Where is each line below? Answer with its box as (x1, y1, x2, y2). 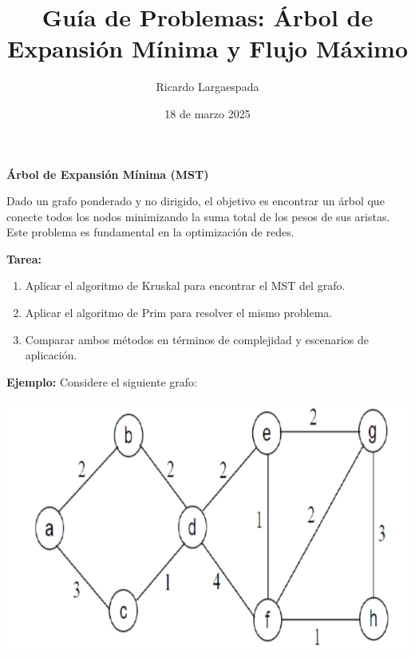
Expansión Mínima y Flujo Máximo (6, 32, 409, 65)
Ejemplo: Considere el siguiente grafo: (6, 373, 197, 390)
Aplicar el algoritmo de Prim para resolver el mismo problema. (25, 304, 333, 321)
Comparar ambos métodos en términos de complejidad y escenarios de (25, 331, 370, 347)
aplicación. (25, 347, 77, 363)
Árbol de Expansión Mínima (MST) (6, 165, 209, 182)
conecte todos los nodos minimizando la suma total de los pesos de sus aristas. (6, 208, 390, 224)
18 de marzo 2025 (164, 105, 251, 121)
